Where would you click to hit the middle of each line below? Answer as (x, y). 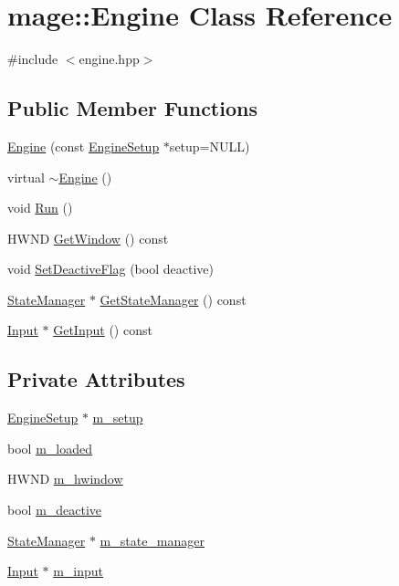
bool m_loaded (50, 448)
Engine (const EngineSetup (84, 146)
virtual (26, 177)
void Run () (40, 208)
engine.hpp (109, 59)
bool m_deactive (55, 510)
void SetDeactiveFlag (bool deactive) (110, 269)
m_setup (118, 418)
